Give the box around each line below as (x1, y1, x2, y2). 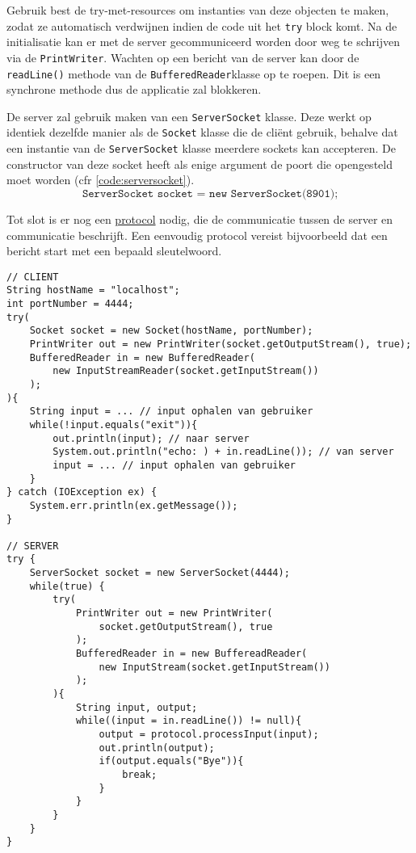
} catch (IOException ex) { (6, 486, 158, 498)
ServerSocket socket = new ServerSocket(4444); (29, 567, 290, 579)
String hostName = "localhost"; (6, 284, 180, 296)
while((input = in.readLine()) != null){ (75, 715, 302, 727)
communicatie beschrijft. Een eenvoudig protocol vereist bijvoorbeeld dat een (6, 226, 388, 243)
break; (122, 768, 158, 780)
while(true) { (29, 580, 105, 592)
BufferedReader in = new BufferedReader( (29, 351, 255, 363)
